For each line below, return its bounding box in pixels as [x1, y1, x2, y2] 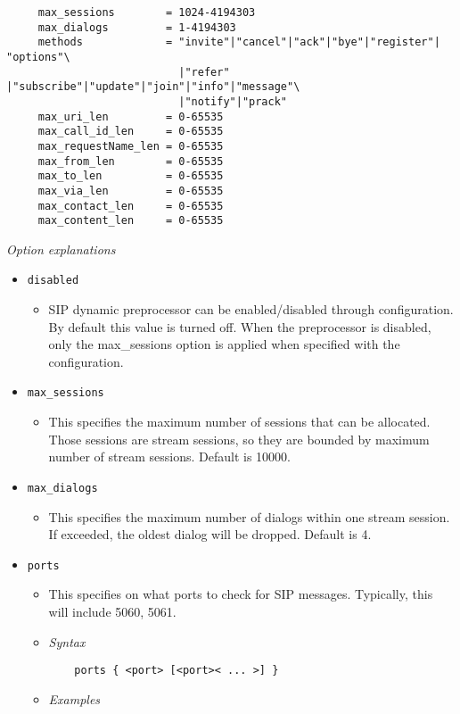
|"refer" [178, 65, 230, 79]
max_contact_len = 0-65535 [37, 199, 224, 212]
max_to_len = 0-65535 [37, 170, 224, 183]
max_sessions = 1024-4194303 [37, 6, 256, 19]
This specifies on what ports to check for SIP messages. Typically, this [48, 585, 433, 603]
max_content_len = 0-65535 [37, 214, 224, 228]
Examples [48, 689, 101, 708]
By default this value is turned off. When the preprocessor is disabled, [48, 317, 431, 336]
